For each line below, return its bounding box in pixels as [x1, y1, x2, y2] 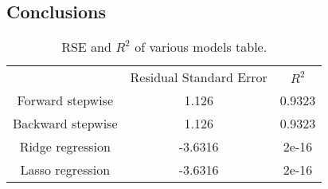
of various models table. [135, 37, 267, 57]
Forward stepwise [17, 91, 113, 110]
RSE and [61, 37, 111, 57]
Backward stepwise [13, 114, 118, 133]
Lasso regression [20, 160, 111, 179]
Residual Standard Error [130, 68, 267, 87]
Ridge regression [19, 137, 111, 156]
